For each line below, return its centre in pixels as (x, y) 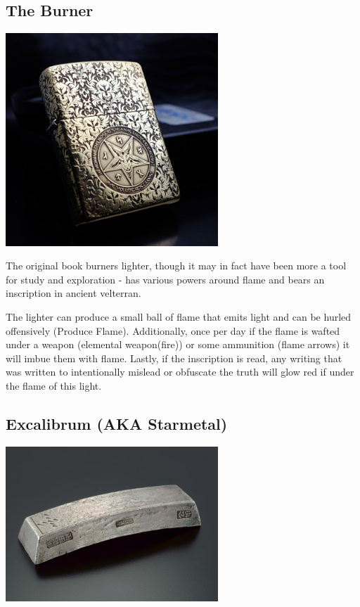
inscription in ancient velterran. (73, 293)
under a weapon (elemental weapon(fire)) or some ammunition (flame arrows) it (178, 344)
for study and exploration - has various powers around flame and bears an (165, 279)
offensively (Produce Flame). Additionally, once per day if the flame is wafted (173, 330)
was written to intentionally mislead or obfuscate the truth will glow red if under (180, 372)
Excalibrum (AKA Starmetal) (117, 423)
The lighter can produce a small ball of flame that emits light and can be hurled (179, 316)
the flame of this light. (54, 385)
